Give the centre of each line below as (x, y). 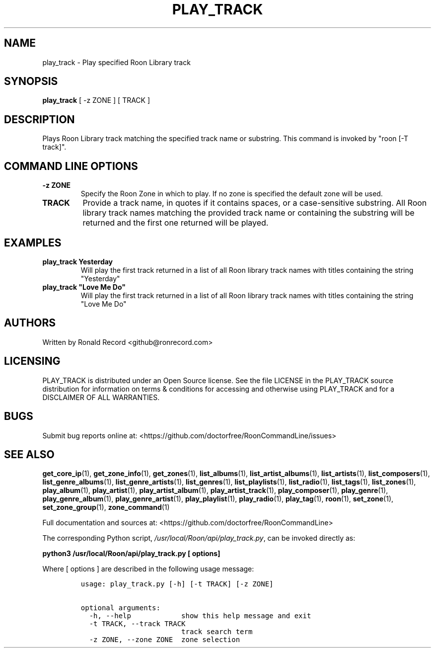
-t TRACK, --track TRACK (137, 624)
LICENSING (32, 361)
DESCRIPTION (39, 119)
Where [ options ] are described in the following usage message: (148, 569)
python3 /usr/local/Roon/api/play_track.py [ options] (131, 554)
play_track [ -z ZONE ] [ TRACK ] (96, 100)
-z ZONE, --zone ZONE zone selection (165, 640)
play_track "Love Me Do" (84, 287)
